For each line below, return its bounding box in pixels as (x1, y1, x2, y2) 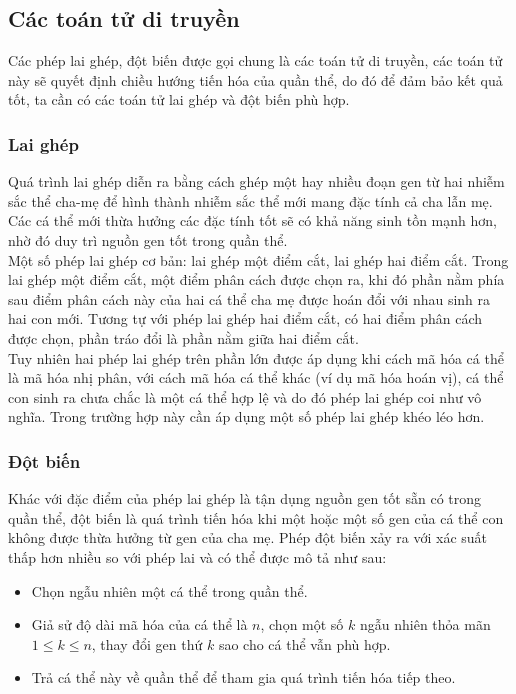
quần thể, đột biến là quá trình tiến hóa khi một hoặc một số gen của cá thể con (8, 507, 504, 528)
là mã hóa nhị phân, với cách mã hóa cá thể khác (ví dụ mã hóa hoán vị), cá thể (8, 367, 504, 388)
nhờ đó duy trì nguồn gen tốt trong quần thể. (8, 229, 288, 250)
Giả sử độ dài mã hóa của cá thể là (31, 614, 248, 635)
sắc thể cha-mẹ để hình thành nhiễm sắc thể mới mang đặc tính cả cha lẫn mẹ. (8, 190, 493, 211)
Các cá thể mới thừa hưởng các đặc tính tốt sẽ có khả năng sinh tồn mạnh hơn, (8, 210, 497, 231)
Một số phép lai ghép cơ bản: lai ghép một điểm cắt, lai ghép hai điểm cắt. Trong (8, 249, 509, 270)
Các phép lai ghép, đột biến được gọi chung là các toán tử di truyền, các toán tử (8, 50, 503, 71)
